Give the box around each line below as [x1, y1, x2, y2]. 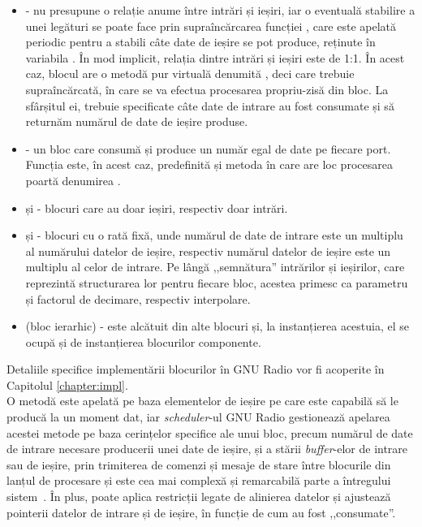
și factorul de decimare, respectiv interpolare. [25, 290, 251, 307]
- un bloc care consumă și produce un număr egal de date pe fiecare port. [25, 140, 391, 157]
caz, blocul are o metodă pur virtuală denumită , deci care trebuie [25, 65, 355, 82]
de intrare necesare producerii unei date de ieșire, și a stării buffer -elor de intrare [6, 440, 408, 457]
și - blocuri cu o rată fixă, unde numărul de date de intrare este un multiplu [25, 227, 403, 244]
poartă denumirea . [25, 171, 121, 188]
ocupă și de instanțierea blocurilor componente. [25, 333, 261, 350]
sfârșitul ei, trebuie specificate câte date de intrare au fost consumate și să [25, 97, 394, 114]
